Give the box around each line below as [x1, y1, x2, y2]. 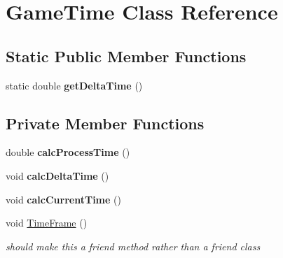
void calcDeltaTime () [6, 168, 109, 182]
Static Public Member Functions [6, 45, 247, 66]
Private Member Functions [6, 112, 205, 134]
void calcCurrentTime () [6, 192, 121, 206]
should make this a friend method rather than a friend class [6, 238, 261, 253]
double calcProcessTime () [6, 145, 130, 159]
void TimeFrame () [6, 215, 88, 230]
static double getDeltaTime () [6, 78, 143, 92]
